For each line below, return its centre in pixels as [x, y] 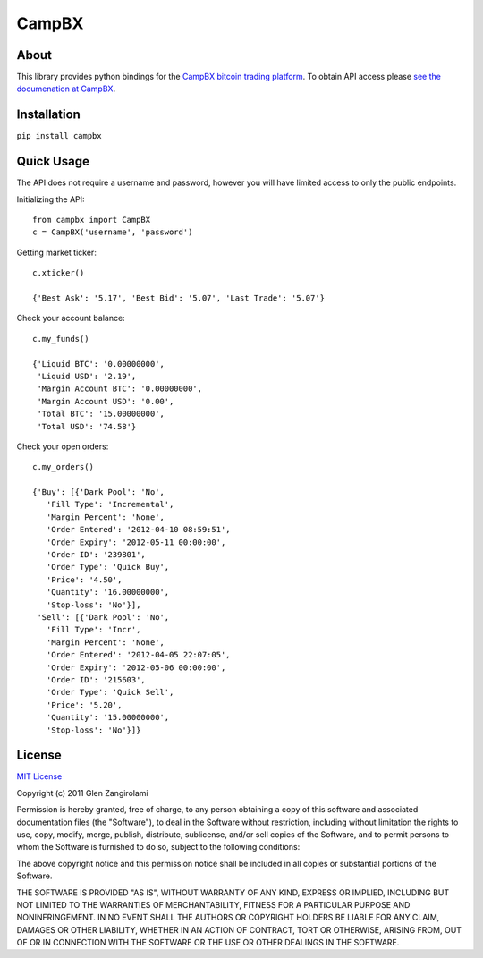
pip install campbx [59, 136]
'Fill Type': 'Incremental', [110, 504]
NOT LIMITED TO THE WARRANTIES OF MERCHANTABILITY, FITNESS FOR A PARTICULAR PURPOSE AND [213, 904]
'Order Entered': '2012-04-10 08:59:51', [139, 530]
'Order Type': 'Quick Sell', [110, 692]
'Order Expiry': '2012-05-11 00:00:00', [136, 542]
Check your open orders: [63, 446]
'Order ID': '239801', [96, 555]
